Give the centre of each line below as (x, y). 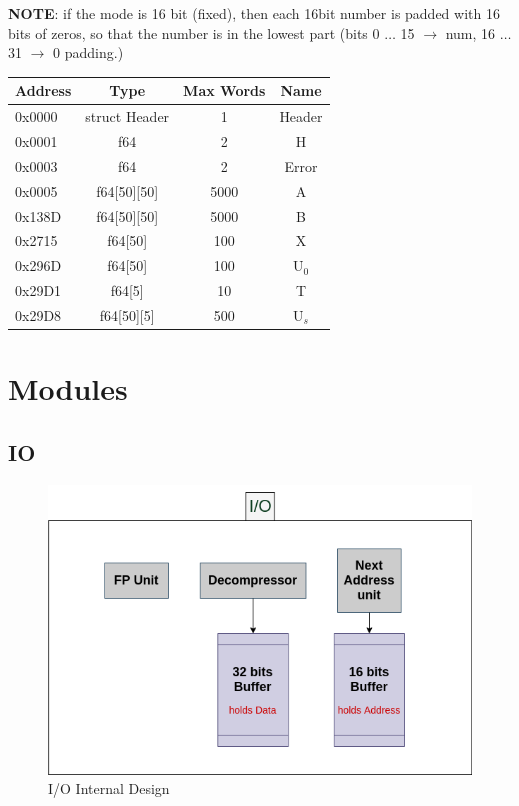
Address (43, 90)
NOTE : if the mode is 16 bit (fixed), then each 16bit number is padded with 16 (254, 13)
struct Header (127, 116)
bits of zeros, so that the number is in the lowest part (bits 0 (194, 32)
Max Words (224, 90)
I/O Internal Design (109, 788)
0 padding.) (88, 52)
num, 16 (470, 32)
